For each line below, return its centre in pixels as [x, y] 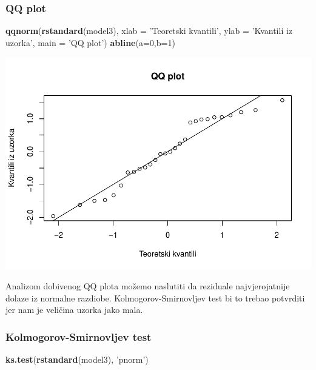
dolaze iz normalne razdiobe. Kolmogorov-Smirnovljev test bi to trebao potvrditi [155, 298]
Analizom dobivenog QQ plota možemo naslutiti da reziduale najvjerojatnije [148, 285]
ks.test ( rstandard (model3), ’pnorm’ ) [77, 359]
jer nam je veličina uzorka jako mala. [74, 310]
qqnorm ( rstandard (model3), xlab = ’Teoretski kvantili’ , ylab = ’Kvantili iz [149, 31]
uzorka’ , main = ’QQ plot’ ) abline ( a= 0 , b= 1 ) [90, 42]
